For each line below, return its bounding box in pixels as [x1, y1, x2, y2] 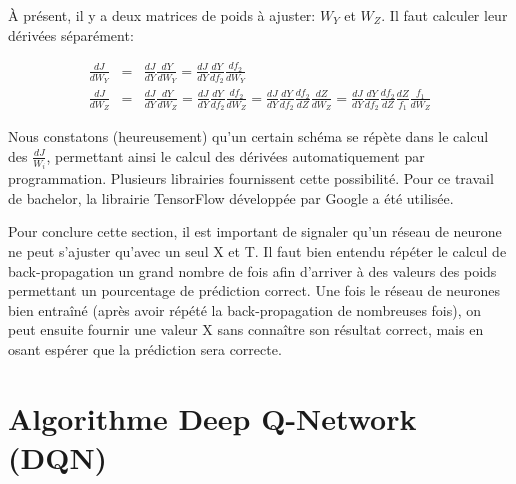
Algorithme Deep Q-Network [8, 397, 417, 438]
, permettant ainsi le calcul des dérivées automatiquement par [46, 145, 425, 166]
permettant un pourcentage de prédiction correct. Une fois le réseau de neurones [8, 280, 501, 301]
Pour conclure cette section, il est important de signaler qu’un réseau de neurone [8, 221, 502, 242]
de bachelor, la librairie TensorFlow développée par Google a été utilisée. [8, 187, 454, 208]
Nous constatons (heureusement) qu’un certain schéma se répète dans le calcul [8, 126, 489, 147]
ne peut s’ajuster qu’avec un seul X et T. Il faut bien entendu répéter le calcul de [8, 241, 507, 261]
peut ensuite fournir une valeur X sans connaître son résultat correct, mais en [8, 319, 484, 340]
